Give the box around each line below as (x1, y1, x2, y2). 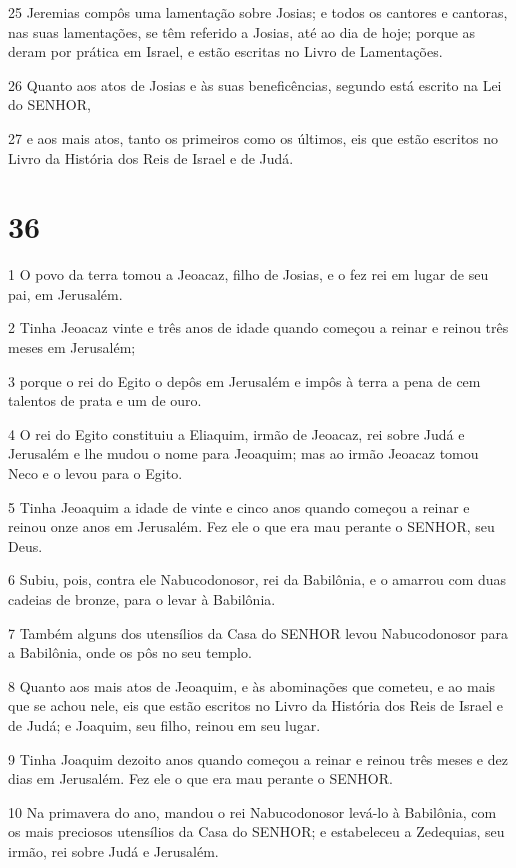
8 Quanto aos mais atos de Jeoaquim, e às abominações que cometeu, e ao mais (8, 675, 496, 696)
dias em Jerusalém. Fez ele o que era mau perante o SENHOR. (8, 768, 393, 789)
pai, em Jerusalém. (8, 283, 123, 304)
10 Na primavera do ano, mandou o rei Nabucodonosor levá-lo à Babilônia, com (8, 801, 497, 822)
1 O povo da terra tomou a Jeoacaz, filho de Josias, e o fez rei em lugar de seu (8, 264, 489, 285)
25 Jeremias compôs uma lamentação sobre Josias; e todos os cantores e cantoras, (8, 2, 508, 22)
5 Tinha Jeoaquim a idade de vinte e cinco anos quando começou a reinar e (8, 496, 470, 517)
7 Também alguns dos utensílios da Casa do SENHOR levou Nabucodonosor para (8, 622, 508, 643)
